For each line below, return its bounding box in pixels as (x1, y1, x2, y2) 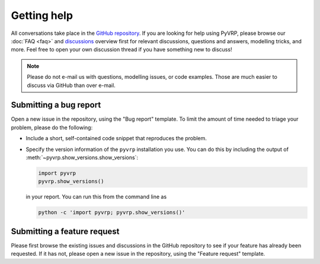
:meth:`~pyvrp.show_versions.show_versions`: (25, 154, 139, 161)
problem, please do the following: (11, 124, 93, 131)
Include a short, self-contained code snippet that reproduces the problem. (25, 135, 207, 142)
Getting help (11, 9, 73, 22)
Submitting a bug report (11, 100, 101, 110)
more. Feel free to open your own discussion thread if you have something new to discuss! (11, 46, 232, 53)
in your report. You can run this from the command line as (25, 193, 167, 201)
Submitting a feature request (11, 226, 120, 236)
